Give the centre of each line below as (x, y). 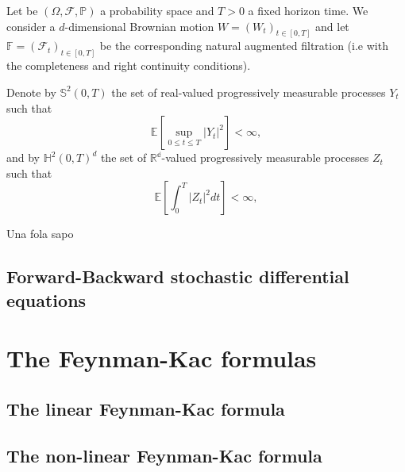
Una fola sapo (40, 234)
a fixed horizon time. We (308, 10)
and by (23, 157)
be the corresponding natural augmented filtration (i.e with (244, 46)
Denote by (31, 92)
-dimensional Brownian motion (139, 26)
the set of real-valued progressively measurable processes (249, 92)
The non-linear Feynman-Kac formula (164, 455)
